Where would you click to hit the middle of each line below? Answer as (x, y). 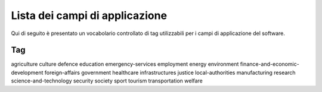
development (27, 72)
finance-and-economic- (270, 64)
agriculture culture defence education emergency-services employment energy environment (125, 64)
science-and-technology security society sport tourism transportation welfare (107, 81)
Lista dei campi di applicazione (89, 15)
